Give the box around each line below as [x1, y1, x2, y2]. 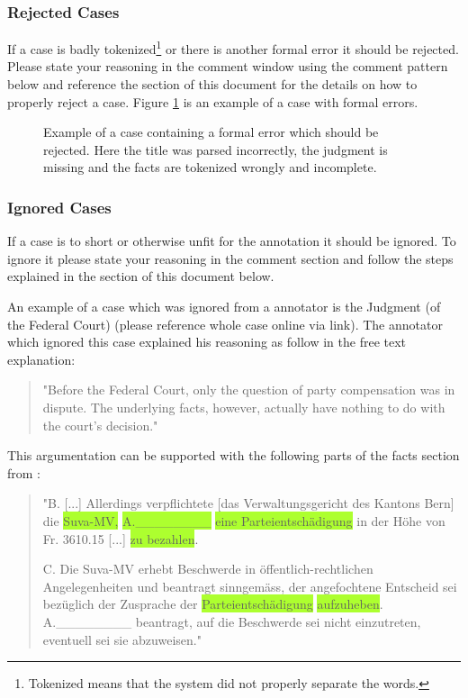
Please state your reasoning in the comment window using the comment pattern [7, 57, 448, 76]
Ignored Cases [7, 195, 112, 218]
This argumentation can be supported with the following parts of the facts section [7, 446, 460, 465]
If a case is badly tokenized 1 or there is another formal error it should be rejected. [7, 37, 459, 58]
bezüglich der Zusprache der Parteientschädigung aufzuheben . [42, 594, 383, 613]
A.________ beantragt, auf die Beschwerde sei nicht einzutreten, [42, 612, 421, 630]
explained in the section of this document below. [7, 267, 274, 286]
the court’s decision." [42, 415, 158, 434]
